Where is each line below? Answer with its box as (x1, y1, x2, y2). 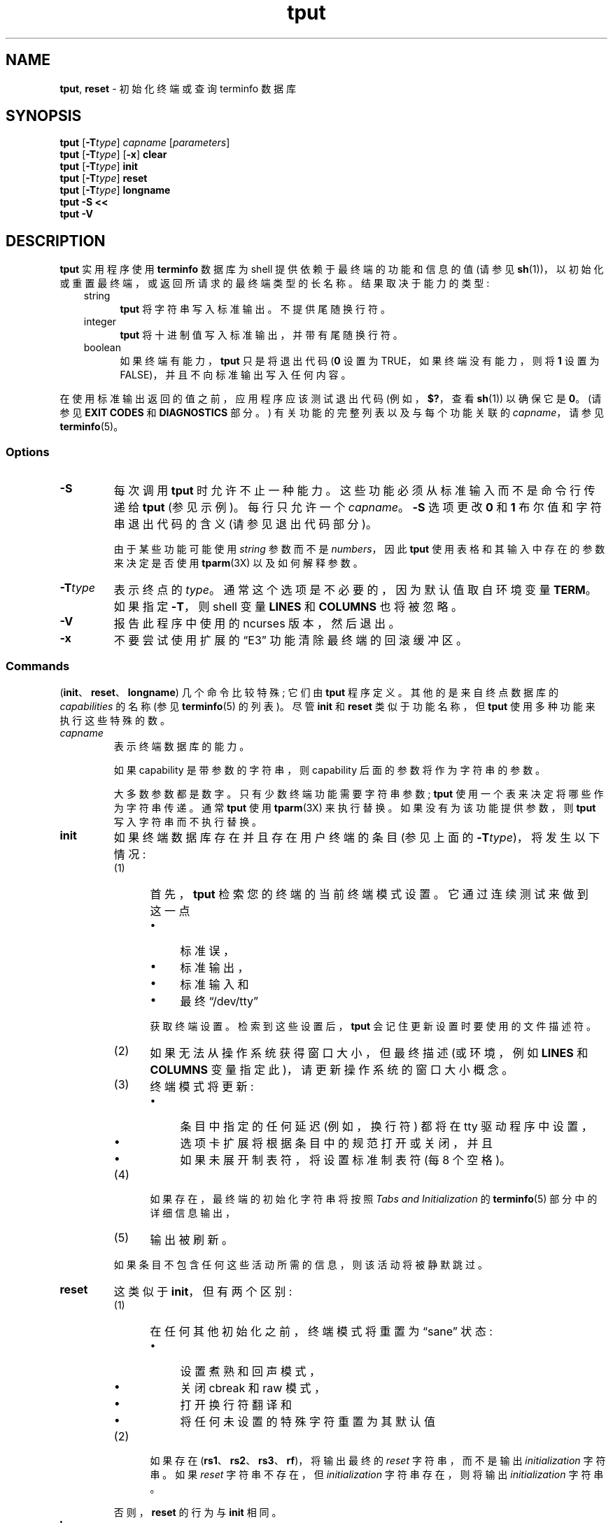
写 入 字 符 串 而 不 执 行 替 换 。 (113, 815, 262, 828)
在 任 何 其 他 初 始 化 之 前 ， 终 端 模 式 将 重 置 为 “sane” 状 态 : (150, 1324, 493, 1338)
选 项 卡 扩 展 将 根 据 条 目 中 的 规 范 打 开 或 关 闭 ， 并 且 (180, 1135, 493, 1150)
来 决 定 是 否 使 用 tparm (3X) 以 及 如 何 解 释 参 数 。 (113, 557, 363, 569)
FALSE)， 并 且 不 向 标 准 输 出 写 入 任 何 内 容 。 (120, 369, 351, 381)
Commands (6, 659, 70, 674)
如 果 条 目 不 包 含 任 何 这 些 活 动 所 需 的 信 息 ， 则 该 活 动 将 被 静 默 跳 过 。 (113, 1258, 488, 1270)
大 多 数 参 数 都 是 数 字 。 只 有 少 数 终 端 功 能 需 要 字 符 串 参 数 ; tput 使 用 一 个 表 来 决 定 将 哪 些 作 (113, 787, 604, 800)
